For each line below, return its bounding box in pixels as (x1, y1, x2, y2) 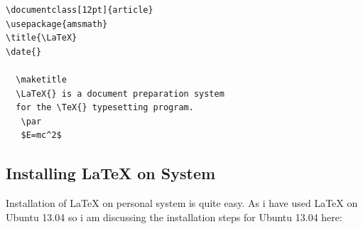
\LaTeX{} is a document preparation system (16, 88, 224, 99)
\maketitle (16, 74, 67, 85)
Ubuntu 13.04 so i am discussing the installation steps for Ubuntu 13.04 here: (6, 209, 342, 224)
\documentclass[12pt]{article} (6, 5, 153, 15)
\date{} (6, 46, 42, 57)
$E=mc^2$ (21, 130, 62, 141)
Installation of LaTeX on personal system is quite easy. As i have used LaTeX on (6, 196, 358, 211)
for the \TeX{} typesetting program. (16, 102, 194, 113)
